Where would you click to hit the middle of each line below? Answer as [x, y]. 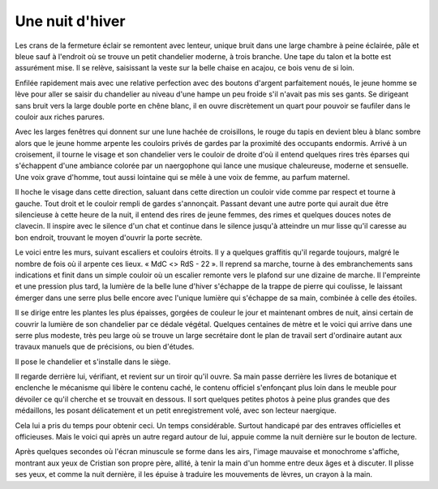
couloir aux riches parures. [60, 117]
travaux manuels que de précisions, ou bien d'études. [105, 347]
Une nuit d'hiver [70, 21]
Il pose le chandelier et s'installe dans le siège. [93, 362]
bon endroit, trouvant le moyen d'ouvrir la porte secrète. [109, 237]
